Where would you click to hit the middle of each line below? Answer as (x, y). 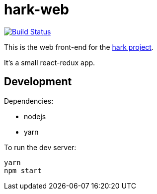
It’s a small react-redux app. (50, 62)
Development (38, 82)
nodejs (35, 116)
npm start (23, 170)
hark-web (37, 9)
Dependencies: (29, 101)
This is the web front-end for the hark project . (79, 47)
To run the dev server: (40, 147)
